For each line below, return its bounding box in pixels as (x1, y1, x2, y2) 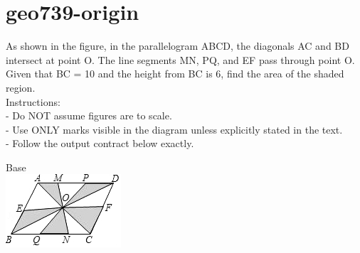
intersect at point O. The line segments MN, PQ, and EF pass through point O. (6, 52, 355, 67)
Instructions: (6, 94, 60, 109)
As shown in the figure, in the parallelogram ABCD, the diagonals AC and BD (6, 38, 349, 53)
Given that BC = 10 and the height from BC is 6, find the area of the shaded (6, 66, 344, 81)
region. (6, 80, 36, 95)
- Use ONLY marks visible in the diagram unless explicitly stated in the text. (6, 122, 343, 136)
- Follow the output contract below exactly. (6, 136, 194, 151)
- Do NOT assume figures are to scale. (6, 108, 172, 123)
